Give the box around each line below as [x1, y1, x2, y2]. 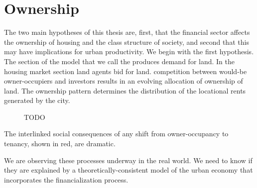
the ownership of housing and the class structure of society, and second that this [4, 36, 249, 47]
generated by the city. [4, 95, 70, 105]
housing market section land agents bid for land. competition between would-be [4, 66, 247, 76]
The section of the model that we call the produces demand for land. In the [4, 56, 235, 66]
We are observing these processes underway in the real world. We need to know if [4, 155, 253, 165]
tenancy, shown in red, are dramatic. [4, 138, 116, 149]
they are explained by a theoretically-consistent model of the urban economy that [4, 165, 253, 175]
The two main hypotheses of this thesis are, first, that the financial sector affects [4, 27, 250, 37]
